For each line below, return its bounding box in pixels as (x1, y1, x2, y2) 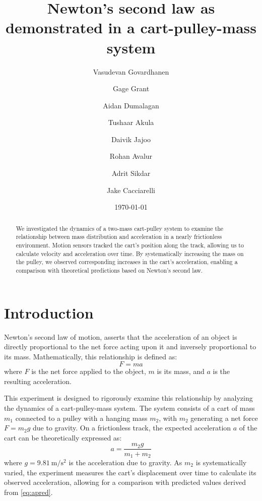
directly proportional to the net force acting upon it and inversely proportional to (4, 341, 256, 352)
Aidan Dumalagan (103, 100, 159, 110)
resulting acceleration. (4, 375, 72, 386)
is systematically (195, 457, 247, 467)
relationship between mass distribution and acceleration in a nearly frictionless (16, 232, 222, 241)
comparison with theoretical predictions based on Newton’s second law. (16, 266, 203, 274)
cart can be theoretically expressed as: (4, 432, 122, 443)
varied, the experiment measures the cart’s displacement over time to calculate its (4, 467, 256, 477)
